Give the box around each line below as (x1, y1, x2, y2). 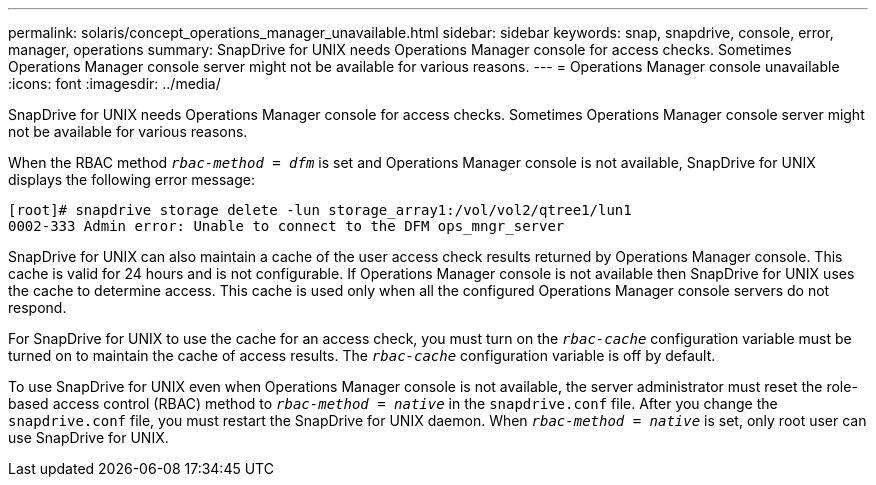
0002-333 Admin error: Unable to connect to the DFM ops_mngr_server (8, 218, 565, 234)
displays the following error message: (8, 171, 255, 188)
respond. (8, 299, 67, 316)
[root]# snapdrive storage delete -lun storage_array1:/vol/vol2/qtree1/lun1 (8, 202, 632, 218)
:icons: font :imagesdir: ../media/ (8, 75, 221, 92)
